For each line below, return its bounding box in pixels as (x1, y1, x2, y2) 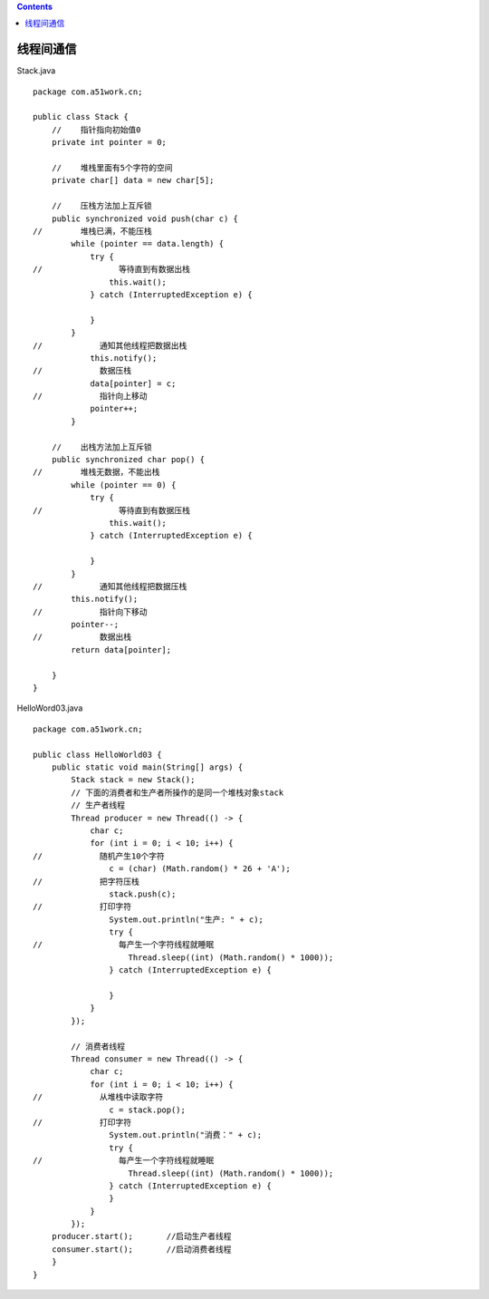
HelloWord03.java (16, 703, 83, 713)
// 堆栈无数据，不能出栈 (33, 467, 160, 478)
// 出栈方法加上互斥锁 (51, 441, 153, 452)
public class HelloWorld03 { (33, 749, 162, 760)
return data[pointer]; (71, 645, 172, 654)
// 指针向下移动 (33, 606, 149, 616)
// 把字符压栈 (33, 876, 140, 887)
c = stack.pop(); (109, 1104, 186, 1115)
